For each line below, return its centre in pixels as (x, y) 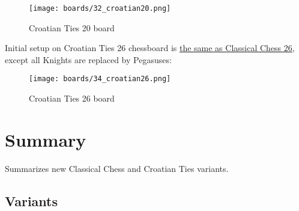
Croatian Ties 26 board (72, 98)
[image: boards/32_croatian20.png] (100, 8)
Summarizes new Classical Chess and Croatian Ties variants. (117, 168)
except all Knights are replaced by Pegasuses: (88, 59)
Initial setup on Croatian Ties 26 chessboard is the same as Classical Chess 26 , (150, 48)
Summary (46, 139)
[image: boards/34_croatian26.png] (100, 79)
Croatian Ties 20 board (72, 27)
